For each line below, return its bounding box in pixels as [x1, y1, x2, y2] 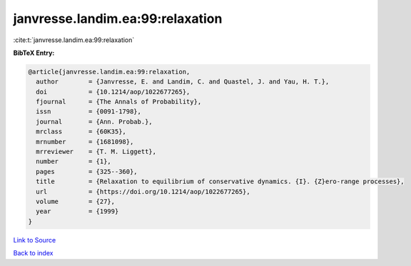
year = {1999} [36, 208, 119, 215]
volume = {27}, [36, 198, 116, 205]
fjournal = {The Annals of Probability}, [36, 98, 202, 106]
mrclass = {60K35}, [36, 128, 126, 135]
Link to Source [13, 235, 56, 244]
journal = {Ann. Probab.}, [36, 118, 153, 126]
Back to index [13, 249, 54, 257]
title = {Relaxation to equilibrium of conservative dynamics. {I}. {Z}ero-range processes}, [36, 178, 405, 185]
